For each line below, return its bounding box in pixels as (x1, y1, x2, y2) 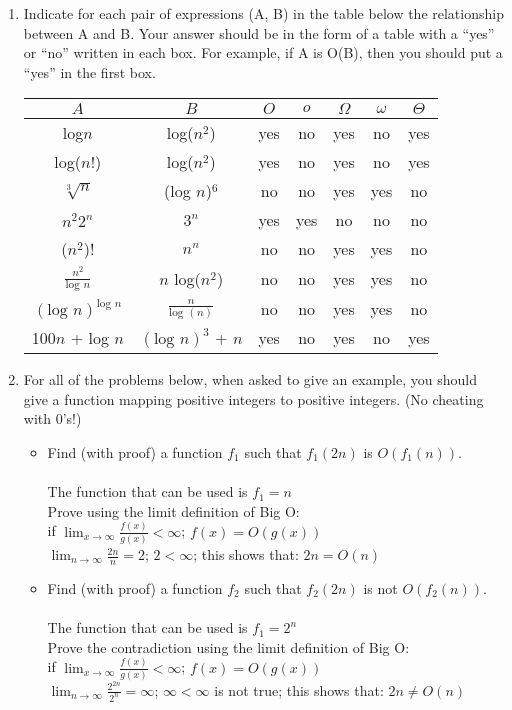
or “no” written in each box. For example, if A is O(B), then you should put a (23, 42, 503, 63)
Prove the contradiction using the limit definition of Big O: (47, 636, 410, 657)
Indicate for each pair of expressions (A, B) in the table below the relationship (23, 3, 504, 23)
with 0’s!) (23, 408, 82, 429)
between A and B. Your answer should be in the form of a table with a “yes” (23, 22, 495, 43)
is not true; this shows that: (214, 679, 384, 700)
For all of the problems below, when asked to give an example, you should (23, 369, 477, 390)
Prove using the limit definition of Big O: (47, 500, 300, 521)
